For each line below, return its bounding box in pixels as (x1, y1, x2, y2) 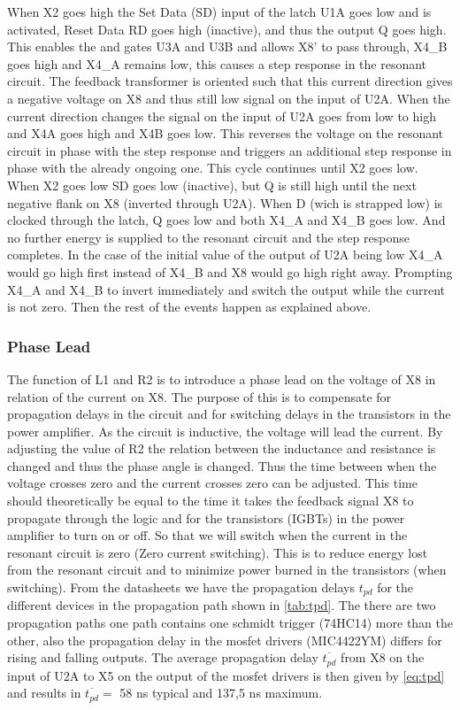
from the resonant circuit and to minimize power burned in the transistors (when (7, 560, 447, 579)
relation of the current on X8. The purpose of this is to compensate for (7, 387, 392, 405)
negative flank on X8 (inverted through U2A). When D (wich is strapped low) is (7, 193, 443, 212)
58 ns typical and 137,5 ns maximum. (119, 683, 323, 702)
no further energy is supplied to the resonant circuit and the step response (7, 228, 410, 246)
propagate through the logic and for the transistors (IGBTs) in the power (7, 508, 405, 527)
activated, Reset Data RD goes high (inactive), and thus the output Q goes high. (7, 19, 447, 38)
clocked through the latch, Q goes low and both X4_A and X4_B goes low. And (7, 211, 446, 229)
